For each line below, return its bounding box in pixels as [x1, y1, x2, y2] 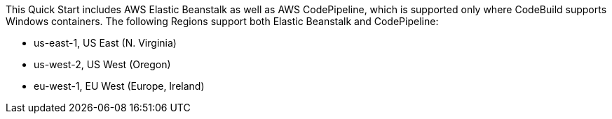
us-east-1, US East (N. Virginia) [34, 37, 177, 49]
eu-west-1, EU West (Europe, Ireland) [34, 80, 205, 92]
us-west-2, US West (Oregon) [34, 58, 171, 70]
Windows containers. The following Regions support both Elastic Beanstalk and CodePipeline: [6, 15, 439, 27]
